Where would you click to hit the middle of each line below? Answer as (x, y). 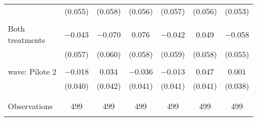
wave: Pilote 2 (32, 71)
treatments (27, 40)
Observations (30, 106)
